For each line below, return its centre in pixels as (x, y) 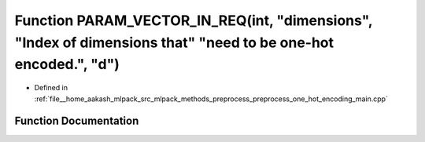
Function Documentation (77, 121)
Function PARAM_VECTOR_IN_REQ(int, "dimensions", (194, 20)
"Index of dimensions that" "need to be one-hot (174, 42)
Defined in (51, 88)
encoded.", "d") (67, 65)
